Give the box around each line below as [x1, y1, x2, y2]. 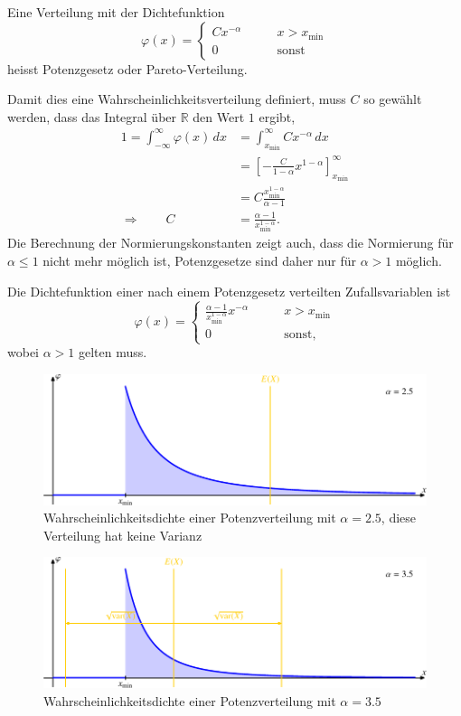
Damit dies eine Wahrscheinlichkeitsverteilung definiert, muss [7, 89, 346, 108]
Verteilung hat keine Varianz [43, 525, 202, 544]
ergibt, [259, 107, 296, 126]
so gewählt [363, 89, 422, 108]
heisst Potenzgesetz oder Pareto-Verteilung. [7, 59, 248, 78]
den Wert [193, 107, 245, 126]
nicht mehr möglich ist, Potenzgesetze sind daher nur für [42, 251, 356, 270]
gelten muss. [78, 343, 147, 362]
